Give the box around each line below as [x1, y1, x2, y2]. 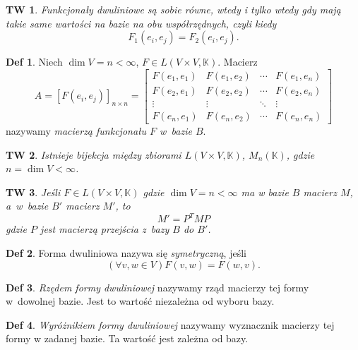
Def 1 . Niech [6, 54, 63, 69]
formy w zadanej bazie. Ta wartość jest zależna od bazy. [6, 331, 249, 346]
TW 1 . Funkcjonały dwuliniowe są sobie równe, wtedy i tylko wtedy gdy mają [6, 2, 341, 16]
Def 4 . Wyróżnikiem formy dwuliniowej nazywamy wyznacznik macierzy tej [6, 317, 335, 332]
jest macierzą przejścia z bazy [40, 222, 169, 236]
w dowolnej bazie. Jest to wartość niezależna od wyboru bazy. [6, 294, 275, 308]
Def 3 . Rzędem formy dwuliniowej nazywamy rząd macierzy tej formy [6, 279, 309, 294]
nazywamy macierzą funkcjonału [6, 123, 147, 138]
